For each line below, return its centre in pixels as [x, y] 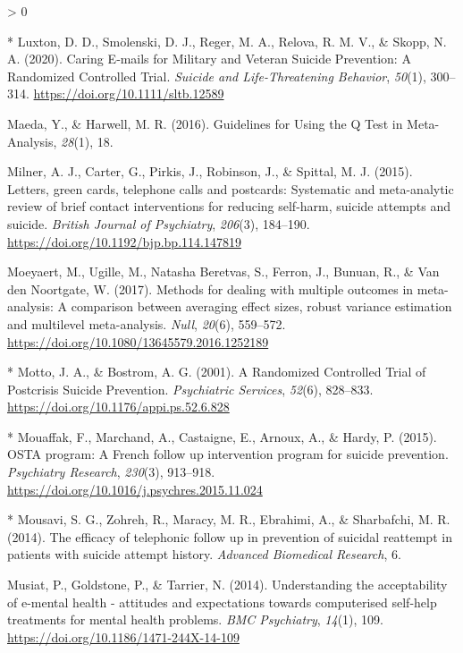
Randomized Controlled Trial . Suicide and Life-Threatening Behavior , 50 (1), [217, 76]
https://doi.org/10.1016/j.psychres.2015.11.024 [135, 489]
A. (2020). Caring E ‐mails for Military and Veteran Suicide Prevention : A [209, 59]
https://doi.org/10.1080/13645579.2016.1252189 [138, 341]
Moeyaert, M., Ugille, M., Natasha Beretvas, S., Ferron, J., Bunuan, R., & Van [223, 271]
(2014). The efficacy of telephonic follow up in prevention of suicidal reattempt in [230, 536]
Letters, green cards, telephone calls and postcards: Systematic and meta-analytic [231, 188]
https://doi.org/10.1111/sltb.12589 [129, 93]
